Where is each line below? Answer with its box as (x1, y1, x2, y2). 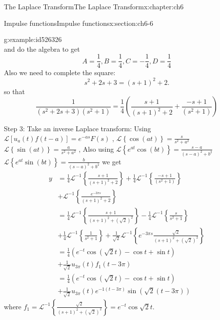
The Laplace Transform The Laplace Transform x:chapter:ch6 (4, 1, 184, 11)
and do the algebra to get (4, 43, 80, 54)
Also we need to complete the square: (4, 67, 116, 78)
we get (102, 156, 121, 166)
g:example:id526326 (4, 34, 62, 44)
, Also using (79, 143, 114, 154)
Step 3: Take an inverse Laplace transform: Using (4, 123, 151, 134)
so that (4, 86, 25, 96)
